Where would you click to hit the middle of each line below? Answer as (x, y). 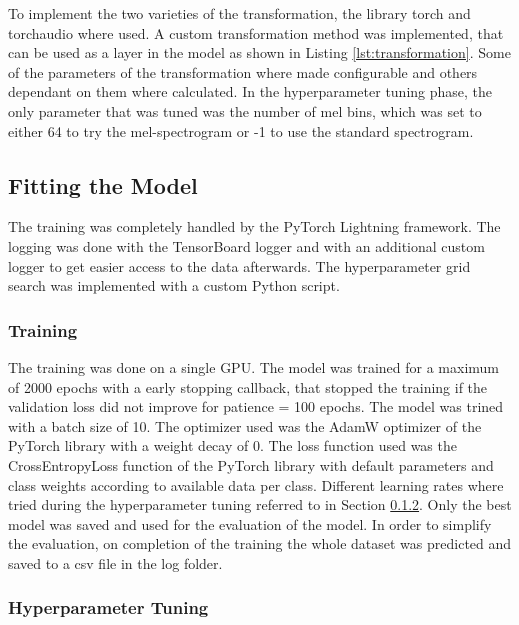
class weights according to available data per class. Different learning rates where (256, 484)
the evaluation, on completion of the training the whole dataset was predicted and (260, 543)
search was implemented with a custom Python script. (174, 285)
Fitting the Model (103, 184)
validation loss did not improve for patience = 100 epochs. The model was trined (256, 406)
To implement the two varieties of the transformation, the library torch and (239, 13)
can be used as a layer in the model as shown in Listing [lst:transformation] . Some (259, 52)
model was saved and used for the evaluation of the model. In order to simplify (250, 523)
